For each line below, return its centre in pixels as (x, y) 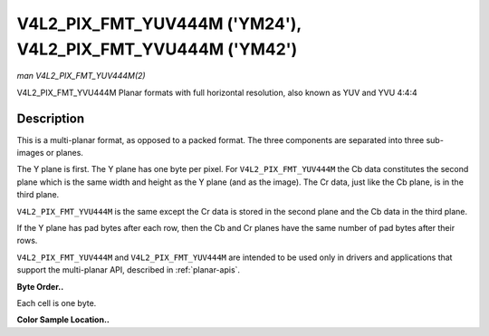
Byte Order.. (40, 286)
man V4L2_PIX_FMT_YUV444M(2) (81, 76)
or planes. (64, 153)
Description (51, 118)
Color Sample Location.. (63, 320)
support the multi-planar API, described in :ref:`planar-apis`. (128, 270)
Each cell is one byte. (57, 302)
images (30, 153)
